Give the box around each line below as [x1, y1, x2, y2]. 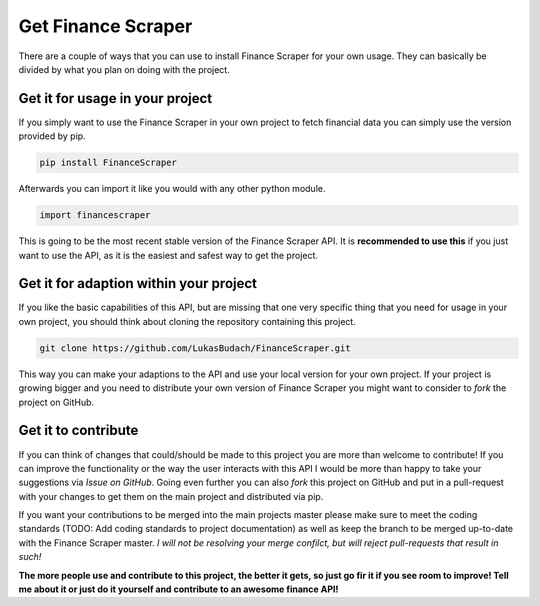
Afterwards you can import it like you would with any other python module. [18, 183, 326, 195]
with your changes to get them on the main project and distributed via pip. [18, 490, 324, 502]
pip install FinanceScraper [39, 157, 177, 169]
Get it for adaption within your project [18, 275, 258, 292]
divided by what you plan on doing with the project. [18, 63, 230, 75]
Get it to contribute [18, 422, 139, 439]
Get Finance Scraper [18, 15, 193, 37]
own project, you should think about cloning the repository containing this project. [18, 315, 357, 327]
